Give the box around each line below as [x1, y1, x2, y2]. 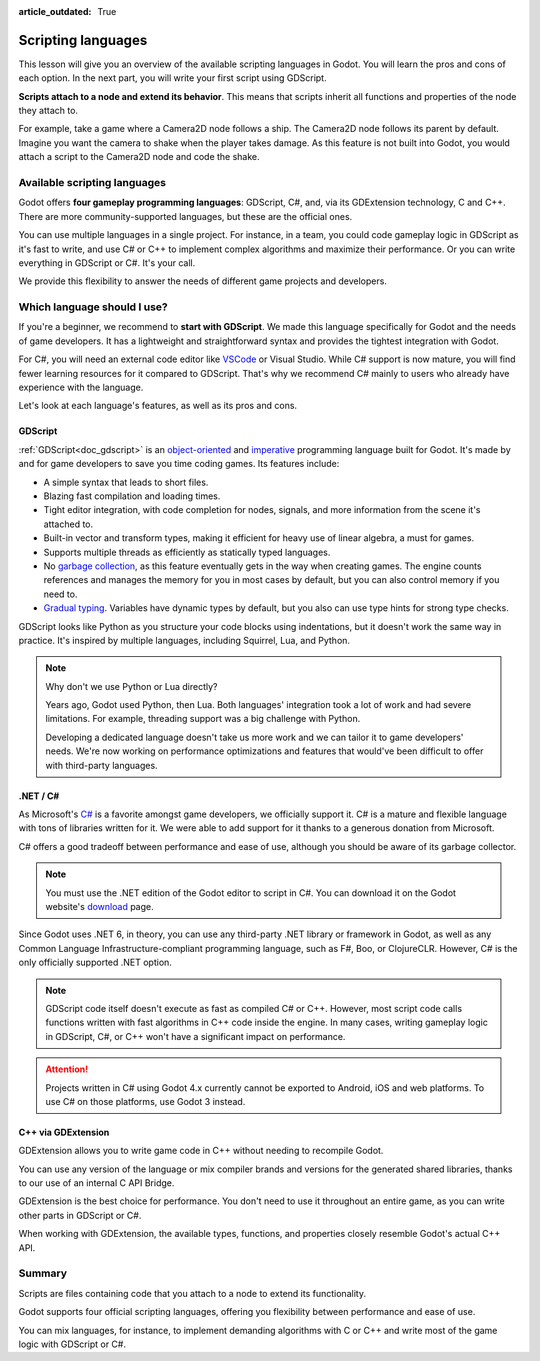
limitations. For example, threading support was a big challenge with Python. [45, 713, 361, 725]
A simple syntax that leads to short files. [43, 476, 209, 488]
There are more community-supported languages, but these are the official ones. [18, 210, 353, 222]
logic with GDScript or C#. [18, 1338, 127, 1350]
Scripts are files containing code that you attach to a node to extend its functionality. [18, 1287, 367, 1299]
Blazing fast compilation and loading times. [43, 490, 221, 502]
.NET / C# [18, 790, 60, 802]
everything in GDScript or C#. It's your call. [18, 256, 196, 269]
